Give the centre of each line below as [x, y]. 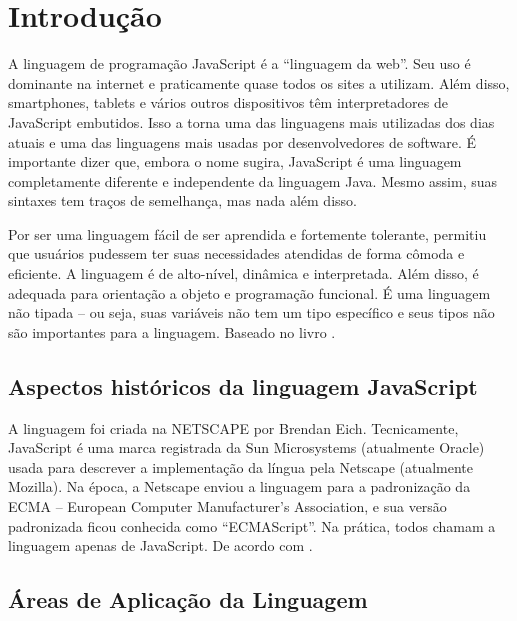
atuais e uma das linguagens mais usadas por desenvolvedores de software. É [242, 141]
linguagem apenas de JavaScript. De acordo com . [160, 545]
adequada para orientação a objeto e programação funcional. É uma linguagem [249, 292]
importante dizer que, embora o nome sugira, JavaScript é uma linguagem [235, 161]
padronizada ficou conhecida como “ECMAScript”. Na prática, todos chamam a [252, 525]
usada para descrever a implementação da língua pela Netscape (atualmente [241, 466]
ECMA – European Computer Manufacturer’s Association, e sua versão [227, 506]
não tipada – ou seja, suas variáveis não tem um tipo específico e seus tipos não [251, 312]
